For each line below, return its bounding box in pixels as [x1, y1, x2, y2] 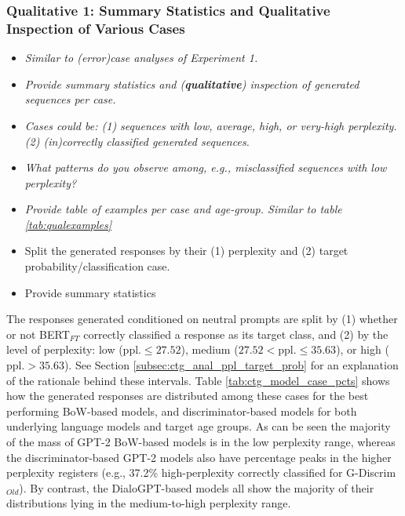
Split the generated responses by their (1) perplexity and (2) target [24, 242, 348, 259]
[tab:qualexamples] [24, 216, 112, 232]
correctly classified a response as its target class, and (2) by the [83, 325, 389, 342]
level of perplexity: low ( [6, 341, 123, 358]
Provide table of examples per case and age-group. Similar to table [24, 201, 342, 217]
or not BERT [6, 325, 70, 342]
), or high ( [336, 341, 389, 358]
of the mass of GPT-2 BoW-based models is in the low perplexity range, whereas [6, 434, 396, 450]
